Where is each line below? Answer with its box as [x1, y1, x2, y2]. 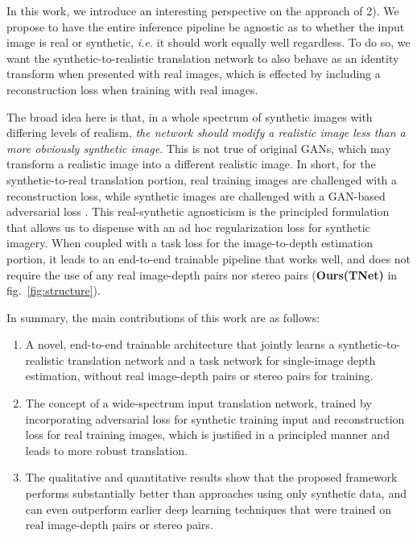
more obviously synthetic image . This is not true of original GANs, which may [6, 139, 391, 156]
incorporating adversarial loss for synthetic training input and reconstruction [25, 410, 405, 427]
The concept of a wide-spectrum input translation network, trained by [25, 395, 372, 412]
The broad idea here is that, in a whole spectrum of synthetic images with [6, 108, 373, 125]
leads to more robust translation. [25, 441, 188, 458]
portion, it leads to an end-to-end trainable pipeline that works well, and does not [6, 250, 411, 267]
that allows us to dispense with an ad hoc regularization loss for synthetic [6, 218, 370, 235]
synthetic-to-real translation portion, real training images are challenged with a [6, 171, 398, 188]
